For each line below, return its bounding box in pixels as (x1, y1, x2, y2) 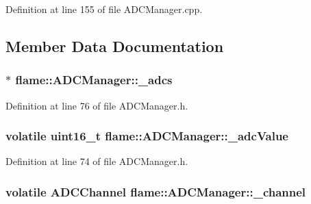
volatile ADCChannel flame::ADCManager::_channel (5, 183, 306, 200)
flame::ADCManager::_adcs (15, 71, 173, 88)
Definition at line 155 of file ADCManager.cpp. (5, 2, 203, 16)
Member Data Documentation (5, 35, 224, 56)
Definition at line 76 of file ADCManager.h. (5, 98, 188, 112)
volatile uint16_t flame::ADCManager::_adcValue (5, 127, 288, 144)
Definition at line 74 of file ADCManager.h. (5, 154, 188, 168)
